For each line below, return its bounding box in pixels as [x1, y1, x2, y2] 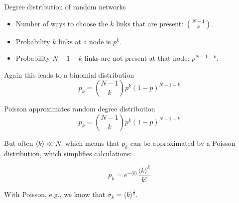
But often [4, 137, 33, 148]
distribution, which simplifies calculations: [4, 148, 132, 158]
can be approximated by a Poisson [130, 137, 236, 148]
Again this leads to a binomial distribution [4, 69, 134, 80]
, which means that [61, 137, 119, 148]
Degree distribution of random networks [4, 1, 126, 11]
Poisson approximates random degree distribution [4, 103, 155, 114]
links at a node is [58, 36, 111, 46]
